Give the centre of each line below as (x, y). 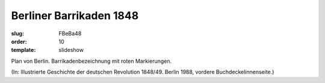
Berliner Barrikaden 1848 (75, 16)
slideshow (71, 50)
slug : (17, 33)
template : (23, 50)
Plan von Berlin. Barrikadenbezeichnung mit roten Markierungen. (91, 61)
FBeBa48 (70, 33)
